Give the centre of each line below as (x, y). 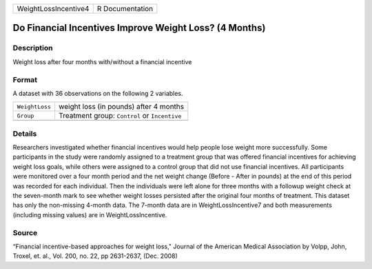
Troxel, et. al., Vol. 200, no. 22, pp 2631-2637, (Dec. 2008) (95, 256)
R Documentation (125, 9)
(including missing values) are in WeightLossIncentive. (90, 215)
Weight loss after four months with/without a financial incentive (102, 61)
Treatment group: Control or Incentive (120, 116)
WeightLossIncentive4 (53, 9)
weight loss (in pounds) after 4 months (122, 107)
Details (25, 133)
